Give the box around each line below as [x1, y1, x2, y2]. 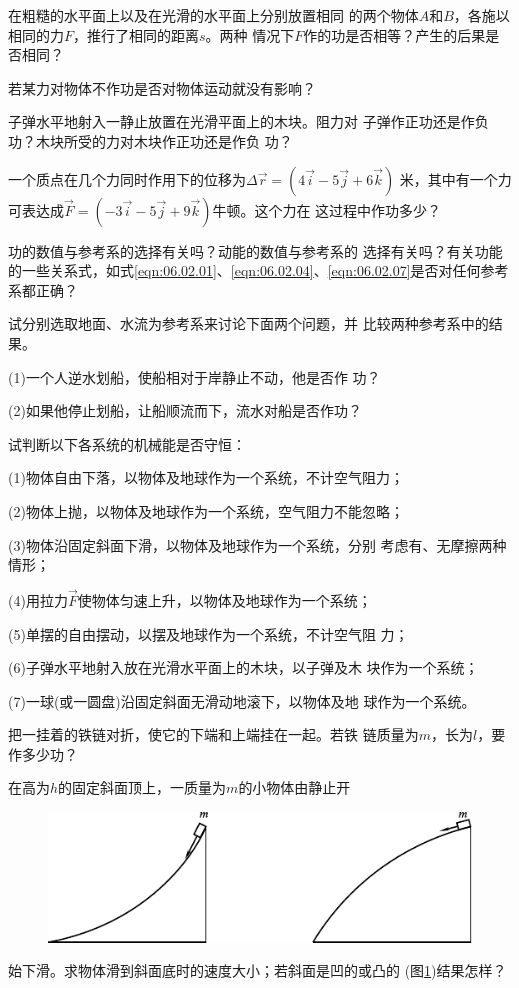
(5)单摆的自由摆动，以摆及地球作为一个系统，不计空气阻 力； [8, 623, 409, 644]
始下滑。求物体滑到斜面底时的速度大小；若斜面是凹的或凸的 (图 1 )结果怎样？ [8, 960, 507, 981]
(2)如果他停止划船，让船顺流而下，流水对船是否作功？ [8, 400, 362, 421]
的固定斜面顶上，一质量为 [58, 777, 227, 798]
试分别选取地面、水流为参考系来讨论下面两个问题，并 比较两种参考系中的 [8, 313, 489, 334]
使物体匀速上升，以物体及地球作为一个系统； [77, 589, 372, 610]
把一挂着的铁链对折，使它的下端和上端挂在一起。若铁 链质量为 [8, 724, 419, 745]
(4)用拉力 [8, 589, 68, 610]
